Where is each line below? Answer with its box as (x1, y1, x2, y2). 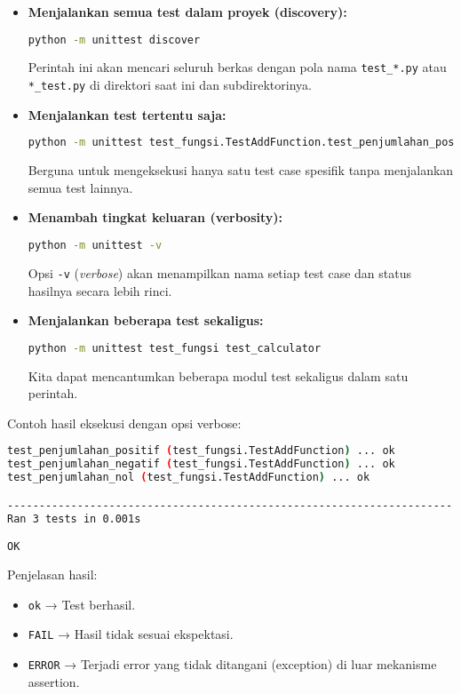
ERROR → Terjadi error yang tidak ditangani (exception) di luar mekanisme (28, 654, 437, 673)
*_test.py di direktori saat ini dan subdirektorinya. (28, 76, 312, 94)
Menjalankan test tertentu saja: (28, 105, 227, 124)
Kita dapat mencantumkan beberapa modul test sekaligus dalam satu (28, 366, 409, 385)
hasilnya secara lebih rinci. (28, 281, 172, 299)
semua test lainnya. (28, 178, 133, 196)
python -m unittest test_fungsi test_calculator (28, 341, 322, 355)
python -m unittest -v (28, 239, 163, 252)
